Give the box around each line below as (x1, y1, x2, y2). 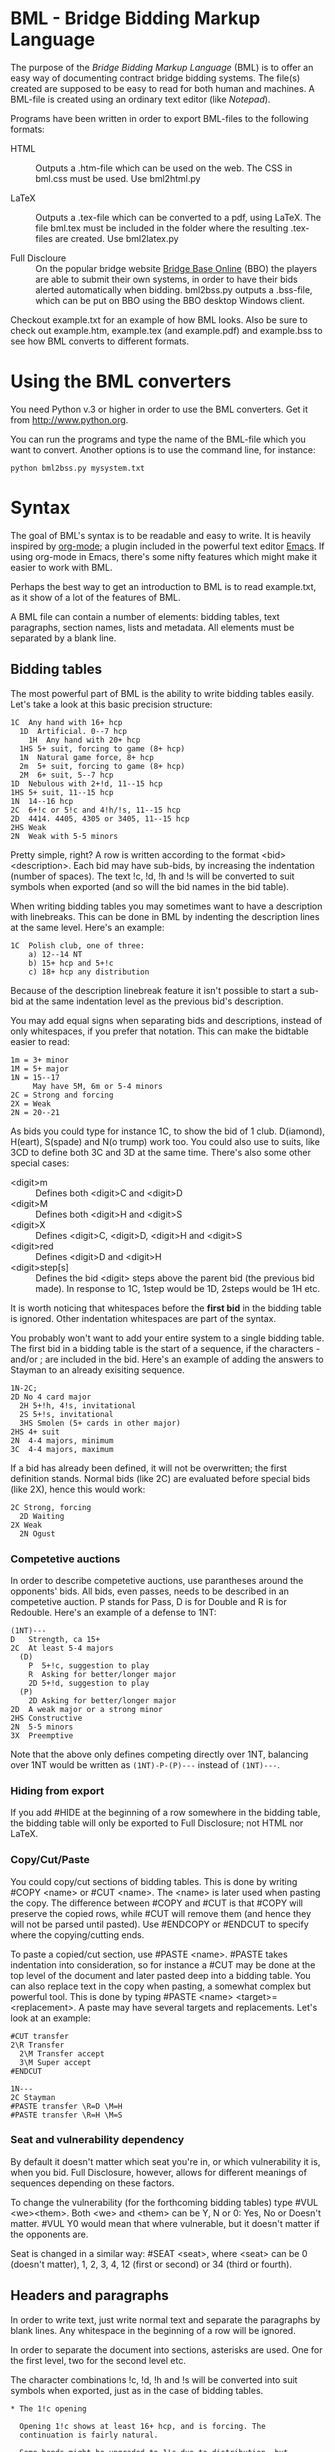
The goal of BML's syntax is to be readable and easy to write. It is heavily (10, 529, 312, 541)
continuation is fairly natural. (19, 2430, 159, 2440)
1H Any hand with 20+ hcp (28, 735, 141, 745)
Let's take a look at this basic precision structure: (10, 698, 213, 710)
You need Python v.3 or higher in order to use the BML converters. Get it (10, 403, 308, 415)
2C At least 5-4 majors (10, 1643, 114, 1653)
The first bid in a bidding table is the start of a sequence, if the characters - (10, 1342, 321, 1354)
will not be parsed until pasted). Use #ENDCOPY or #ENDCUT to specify (10, 1918, 310, 1930)
